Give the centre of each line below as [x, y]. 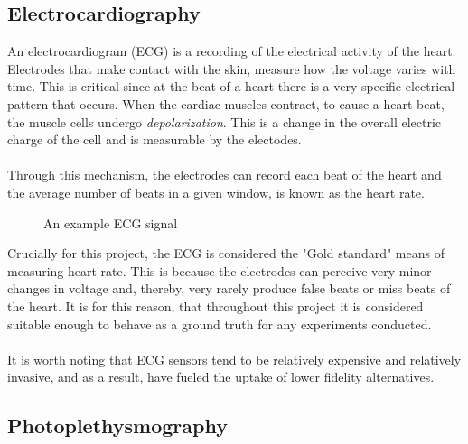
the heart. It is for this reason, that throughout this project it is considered [215, 305]
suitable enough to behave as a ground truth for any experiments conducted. [220, 324]
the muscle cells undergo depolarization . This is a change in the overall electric [225, 121]
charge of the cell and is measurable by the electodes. [154, 139]
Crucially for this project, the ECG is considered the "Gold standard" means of [226, 253]
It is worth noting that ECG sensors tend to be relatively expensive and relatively [234, 359]
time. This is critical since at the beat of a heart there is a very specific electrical [231, 86]
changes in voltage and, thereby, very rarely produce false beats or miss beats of [229, 288]
